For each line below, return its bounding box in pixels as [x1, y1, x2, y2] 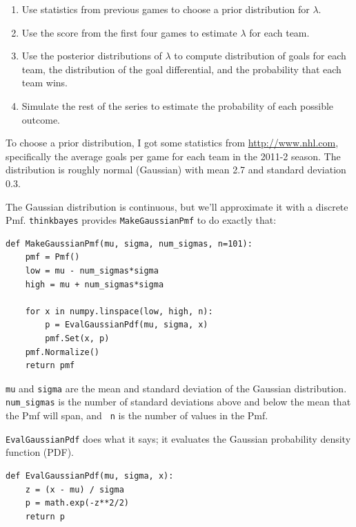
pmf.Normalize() [25, 347, 100, 357]
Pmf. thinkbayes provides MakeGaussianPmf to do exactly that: [6, 213, 277, 227]
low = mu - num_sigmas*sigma [25, 265, 159, 276]
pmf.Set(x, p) [45, 333, 110, 343]
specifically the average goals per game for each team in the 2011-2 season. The [6, 148, 341, 163]
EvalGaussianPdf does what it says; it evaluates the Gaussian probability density [6, 431, 351, 445]
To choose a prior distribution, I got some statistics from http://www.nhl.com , [6, 135, 339, 150]
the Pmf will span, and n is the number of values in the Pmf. [6, 408, 268, 423]
